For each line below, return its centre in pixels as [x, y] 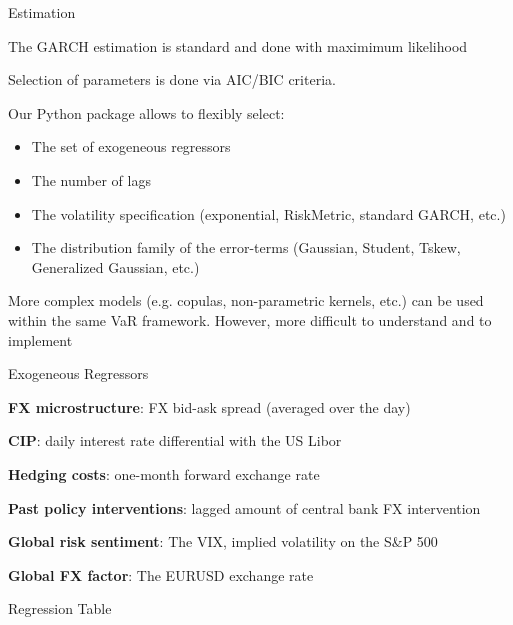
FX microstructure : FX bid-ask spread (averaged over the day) [209, 406]
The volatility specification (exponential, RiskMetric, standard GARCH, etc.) [268, 213]
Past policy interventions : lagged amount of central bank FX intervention [244, 507]
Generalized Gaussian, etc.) [115, 266]
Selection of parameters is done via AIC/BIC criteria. [172, 79]
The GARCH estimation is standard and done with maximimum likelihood [238, 45]
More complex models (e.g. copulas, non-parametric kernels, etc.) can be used [246, 300]
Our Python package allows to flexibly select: [146, 112]
